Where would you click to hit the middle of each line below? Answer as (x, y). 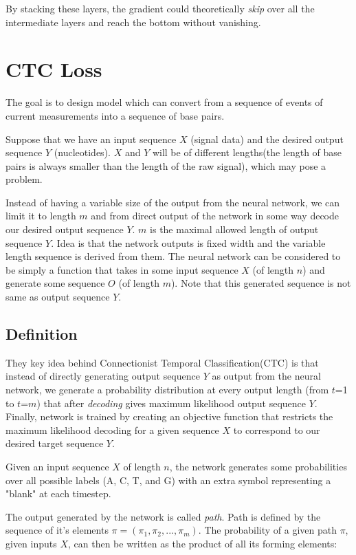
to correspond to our (277, 429)
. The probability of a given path (267, 530)
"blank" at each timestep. (58, 493)
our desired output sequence (65, 229)
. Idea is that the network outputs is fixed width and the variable (188, 242)
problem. (24, 179)
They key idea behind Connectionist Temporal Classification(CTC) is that (162, 362)
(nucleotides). (82, 152)
